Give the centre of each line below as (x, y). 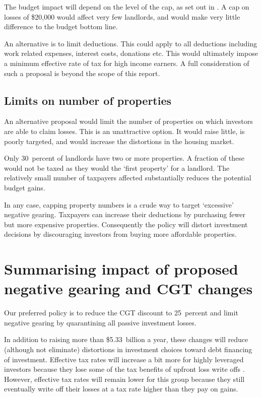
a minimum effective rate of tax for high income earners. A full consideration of (127, 63)
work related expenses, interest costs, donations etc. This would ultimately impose (131, 53)
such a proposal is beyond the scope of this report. (82, 73)
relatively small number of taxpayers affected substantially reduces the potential (128, 178)
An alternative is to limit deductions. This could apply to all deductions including (131, 43)
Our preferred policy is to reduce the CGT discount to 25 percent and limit (121, 313)
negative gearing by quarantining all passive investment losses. (100, 322)
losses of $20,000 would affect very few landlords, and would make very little (122, 16)
